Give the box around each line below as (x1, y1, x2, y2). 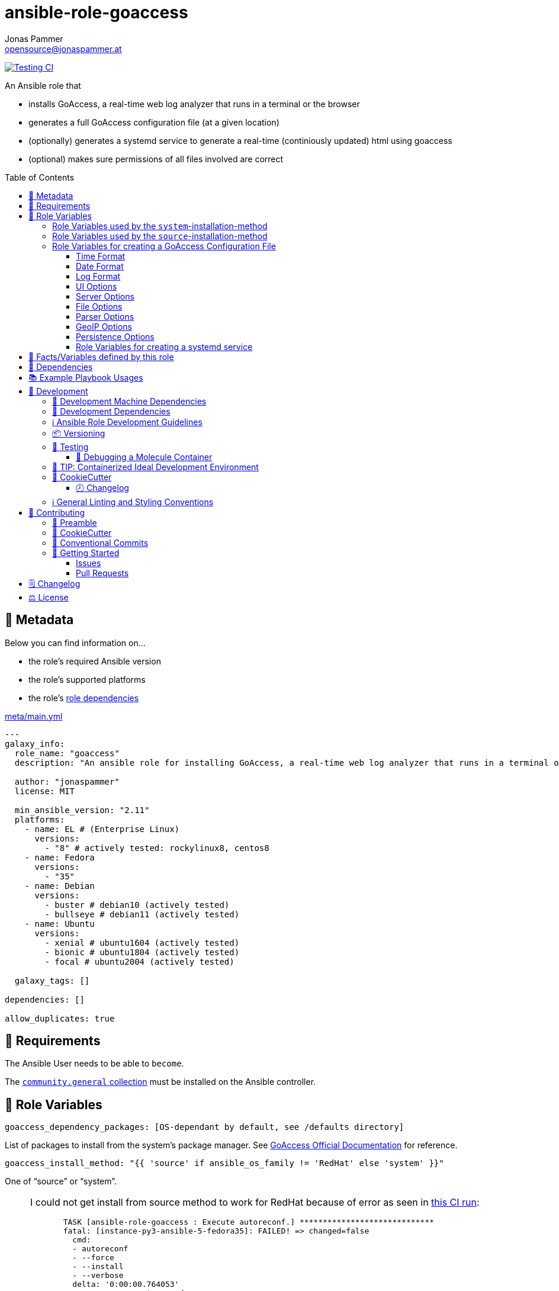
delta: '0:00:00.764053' (72, 1280, 179, 1289)
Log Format (76, 271, 121, 281)
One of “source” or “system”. (5, 1176, 117, 1187)
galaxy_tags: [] (14, 975, 90, 985)
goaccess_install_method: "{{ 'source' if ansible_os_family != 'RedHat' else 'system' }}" (5, 1158, 444, 1168)
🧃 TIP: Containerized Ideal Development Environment (52, 461, 259, 472)
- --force (72, 1253, 114, 1263)
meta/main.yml (5, 711, 63, 721)
